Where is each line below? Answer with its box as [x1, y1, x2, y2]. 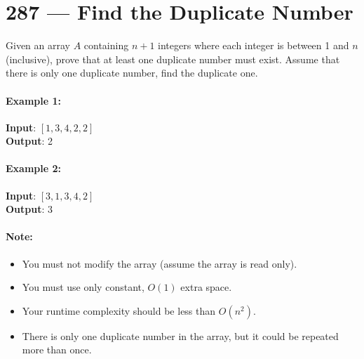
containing [83, 38, 129, 53]
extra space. [180, 280, 232, 294]
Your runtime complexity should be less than [22, 303, 216, 318]
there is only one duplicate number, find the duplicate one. [6, 65, 258, 80]
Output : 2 [6, 133, 53, 148]
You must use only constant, [22, 280, 144, 294]
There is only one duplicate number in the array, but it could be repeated [22, 328, 339, 343]
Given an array [6, 38, 70, 53]
